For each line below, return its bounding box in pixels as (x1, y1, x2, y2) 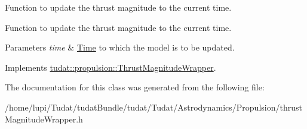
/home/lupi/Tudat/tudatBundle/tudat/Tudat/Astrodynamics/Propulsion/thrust (5, 100, 302, 113)
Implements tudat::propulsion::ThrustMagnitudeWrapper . (5, 61, 216, 73)
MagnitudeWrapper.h (5, 112, 83, 125)
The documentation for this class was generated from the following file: (5, 81, 265, 93)
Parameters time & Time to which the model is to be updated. (5, 41, 235, 54)
